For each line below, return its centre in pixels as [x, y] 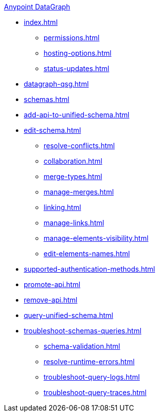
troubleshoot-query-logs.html [92, 377]
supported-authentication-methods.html [89, 269]
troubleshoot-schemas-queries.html [83, 331]
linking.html [62, 207]
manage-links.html [74, 223]
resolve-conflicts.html [79, 146]
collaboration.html [73, 161]
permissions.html [72, 38]
